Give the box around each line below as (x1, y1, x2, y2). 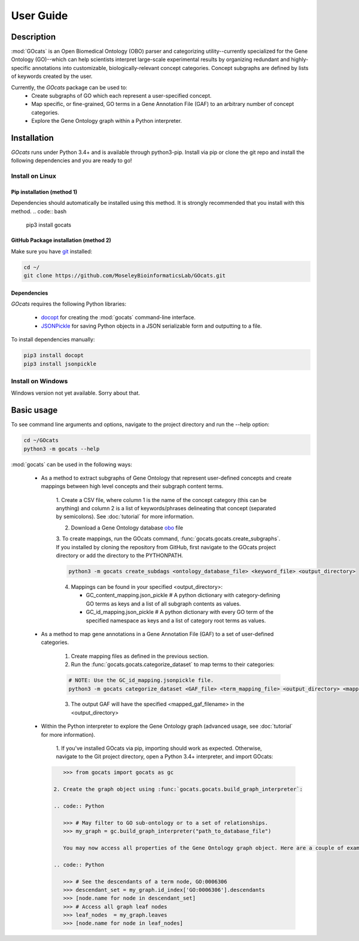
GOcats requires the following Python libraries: (11, 300, 127, 307)
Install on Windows (11, 377, 68, 385)
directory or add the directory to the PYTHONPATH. (56, 552, 184, 559)
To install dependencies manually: (11, 336, 95, 343)
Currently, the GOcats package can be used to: (11, 84, 128, 91)
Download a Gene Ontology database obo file (71, 524, 184, 531)
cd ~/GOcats (23, 437, 59, 444)
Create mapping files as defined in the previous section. (71, 652, 209, 659)
